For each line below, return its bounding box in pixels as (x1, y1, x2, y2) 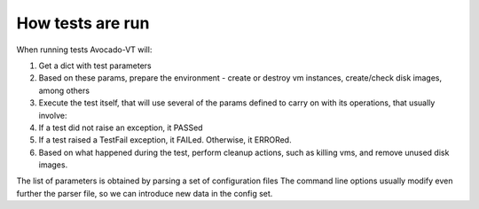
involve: (38, 110, 67, 120)
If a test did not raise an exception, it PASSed (38, 122, 203, 133)
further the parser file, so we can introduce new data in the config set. (16, 188, 273, 198)
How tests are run (16, 13, 150, 33)
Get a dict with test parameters (38, 60, 152, 71)
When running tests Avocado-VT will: (16, 44, 153, 55)
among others (38, 85, 90, 96)
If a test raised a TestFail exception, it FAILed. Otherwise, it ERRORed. (38, 135, 292, 145)
